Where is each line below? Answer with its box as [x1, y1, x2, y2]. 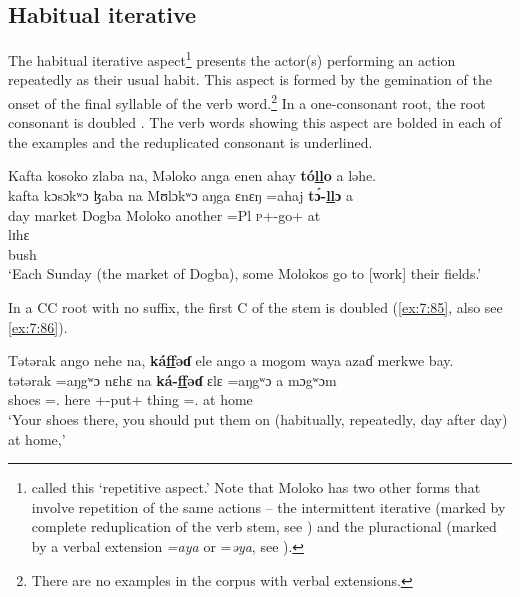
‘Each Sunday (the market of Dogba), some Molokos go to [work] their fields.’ [8, 263, 482, 284]
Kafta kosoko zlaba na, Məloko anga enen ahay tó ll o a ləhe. [8, 165, 377, 186]
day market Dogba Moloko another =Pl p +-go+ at [8, 204, 321, 225]
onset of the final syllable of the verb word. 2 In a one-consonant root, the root [8, 90, 486, 113]
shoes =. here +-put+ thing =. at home [8, 389, 253, 410]
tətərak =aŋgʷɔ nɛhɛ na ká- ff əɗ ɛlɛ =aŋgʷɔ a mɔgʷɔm [8, 369, 337, 390]
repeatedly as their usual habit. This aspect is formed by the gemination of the [8, 69, 492, 90]
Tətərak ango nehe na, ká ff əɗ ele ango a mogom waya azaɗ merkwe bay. [8, 350, 454, 371]
